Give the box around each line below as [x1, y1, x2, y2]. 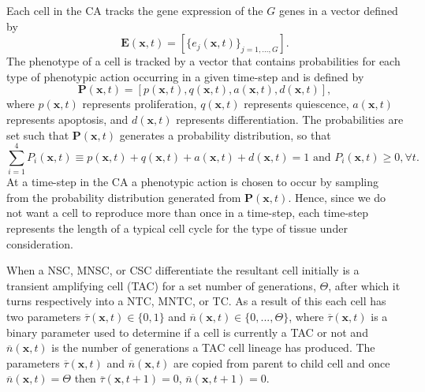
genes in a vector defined [278, 2, 398, 18]
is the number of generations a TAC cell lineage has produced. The [51, 339, 375, 356]
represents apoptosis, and [6, 110, 129, 127]
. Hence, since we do [288, 189, 386, 205]
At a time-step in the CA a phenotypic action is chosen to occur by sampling [6, 174, 379, 190]
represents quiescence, [244, 95, 349, 112]
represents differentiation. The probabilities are [176, 110, 404, 127]
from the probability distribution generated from [6, 189, 241, 205]
